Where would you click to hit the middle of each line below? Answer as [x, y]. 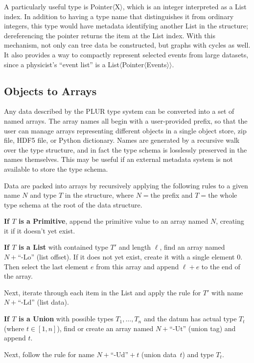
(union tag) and [212, 328]
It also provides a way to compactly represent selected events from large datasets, [126, 54]
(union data [159, 354]
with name [227, 292]
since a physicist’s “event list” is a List [62, 64]
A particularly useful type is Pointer [58, 6]
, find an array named [192, 247]
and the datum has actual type [190, 319]
